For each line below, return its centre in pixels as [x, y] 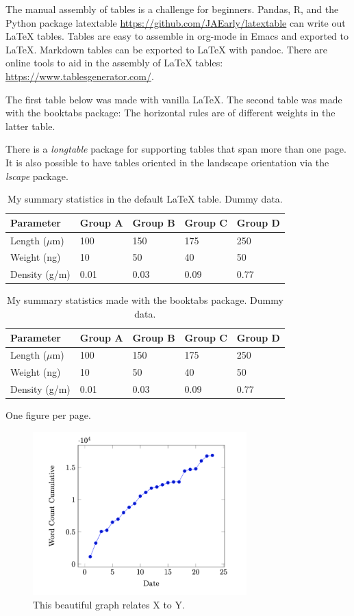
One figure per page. [48, 415]
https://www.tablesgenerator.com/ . [80, 76]
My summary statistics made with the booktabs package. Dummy [145, 300]
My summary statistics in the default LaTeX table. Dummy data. [145, 199]
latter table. [30, 126]
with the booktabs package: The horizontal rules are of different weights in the [170, 113]
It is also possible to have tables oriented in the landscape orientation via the [167, 162]
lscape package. [37, 176]
